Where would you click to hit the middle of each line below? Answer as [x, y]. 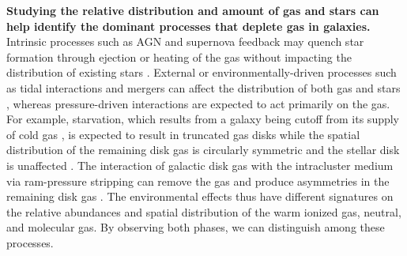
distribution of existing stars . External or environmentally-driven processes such [202, 72]
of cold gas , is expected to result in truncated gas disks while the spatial [183, 134]
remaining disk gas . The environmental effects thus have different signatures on [200, 196]
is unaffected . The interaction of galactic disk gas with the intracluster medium [200, 165]
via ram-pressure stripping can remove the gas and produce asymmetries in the [198, 181]
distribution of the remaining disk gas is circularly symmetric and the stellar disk [203, 150]
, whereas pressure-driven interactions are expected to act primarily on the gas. [198, 103]
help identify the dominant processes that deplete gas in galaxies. [188, 26]
